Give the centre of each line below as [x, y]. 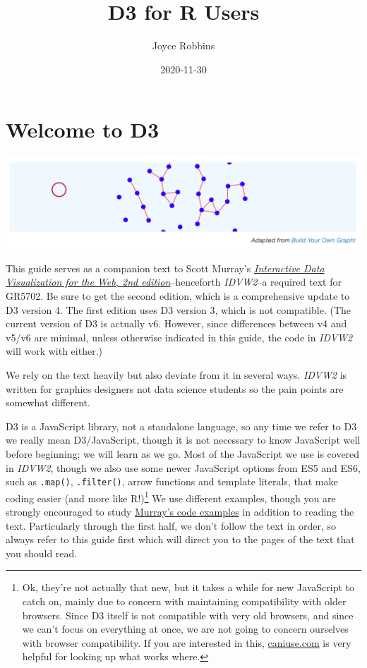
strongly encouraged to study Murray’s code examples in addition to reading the [180, 511]
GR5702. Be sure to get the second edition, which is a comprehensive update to [178, 295]
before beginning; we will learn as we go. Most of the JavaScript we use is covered [183, 453]
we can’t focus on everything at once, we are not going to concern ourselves [185, 629]
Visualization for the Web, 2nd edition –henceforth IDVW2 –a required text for [174, 282]
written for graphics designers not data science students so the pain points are [175, 388]
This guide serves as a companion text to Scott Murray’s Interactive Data [165, 268]
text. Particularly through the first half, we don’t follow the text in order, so [171, 525]
